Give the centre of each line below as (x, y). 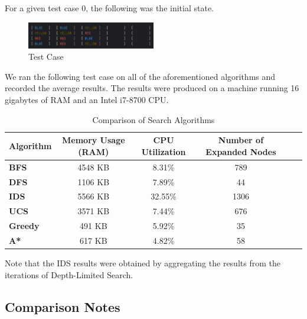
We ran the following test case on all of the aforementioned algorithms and (140, 76)
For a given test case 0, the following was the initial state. (110, 8)
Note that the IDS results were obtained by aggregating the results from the (143, 263)
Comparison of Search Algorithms (153, 119)
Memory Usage (94, 140)
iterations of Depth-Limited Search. (69, 274)
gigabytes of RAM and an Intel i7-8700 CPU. (87, 100)
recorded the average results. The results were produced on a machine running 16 (152, 88)
